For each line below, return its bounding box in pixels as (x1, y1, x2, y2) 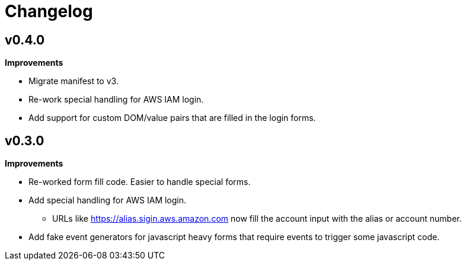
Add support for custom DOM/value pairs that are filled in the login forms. (28, 113, 316, 123)
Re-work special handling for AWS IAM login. (28, 94, 204, 105)
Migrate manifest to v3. (28, 76, 119, 87)
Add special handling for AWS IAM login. (28, 195, 187, 206)
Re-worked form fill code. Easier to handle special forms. (28, 177, 251, 187)
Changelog (5, 1, 93, 21)
